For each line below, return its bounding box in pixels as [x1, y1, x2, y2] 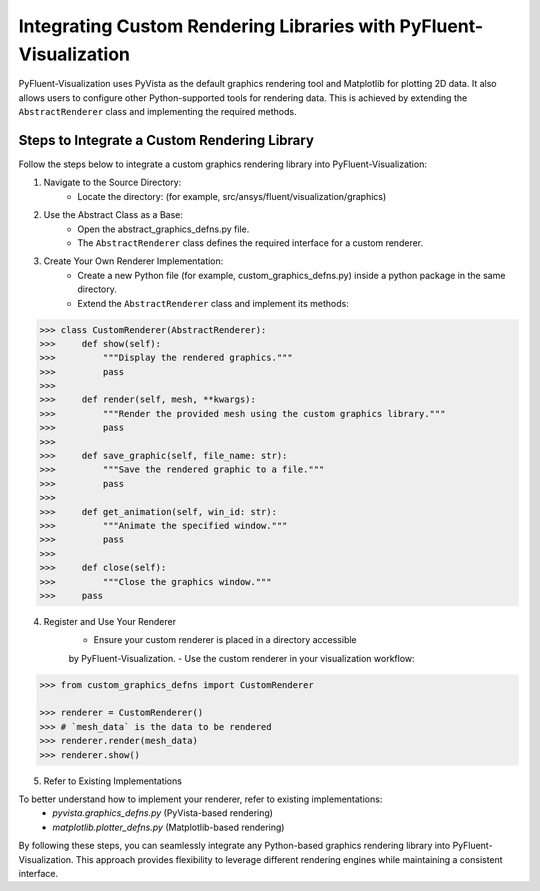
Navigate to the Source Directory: [43, 176, 182, 189]
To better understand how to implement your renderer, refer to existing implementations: [18, 793, 383, 805]
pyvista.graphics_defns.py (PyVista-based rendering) [52, 807, 274, 819]
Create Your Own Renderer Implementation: [43, 255, 224, 267]
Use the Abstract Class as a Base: [43, 209, 184, 221]
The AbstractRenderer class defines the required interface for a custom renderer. [77, 236, 424, 249]
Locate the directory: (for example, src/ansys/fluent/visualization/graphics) [77, 190, 387, 202]
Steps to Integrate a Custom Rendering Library [18, 131, 315, 149]
